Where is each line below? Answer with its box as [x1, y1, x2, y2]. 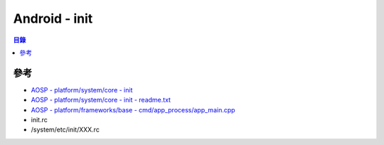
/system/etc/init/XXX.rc [31, 125, 100, 134]
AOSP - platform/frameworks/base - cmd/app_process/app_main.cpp [31, 105, 235, 114]
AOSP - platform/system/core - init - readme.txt [31, 96, 171, 104]
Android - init [13, 11, 93, 26]
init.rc [31, 116, 48, 124]
